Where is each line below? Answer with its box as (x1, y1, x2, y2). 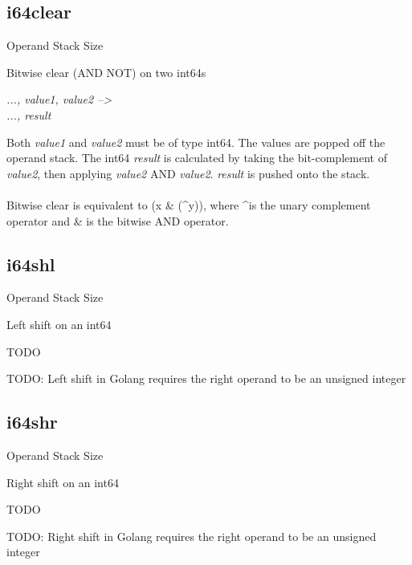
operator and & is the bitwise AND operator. (6, 212, 229, 229)
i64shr (6, 409, 58, 434)
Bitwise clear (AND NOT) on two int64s (6, 63, 206, 80)
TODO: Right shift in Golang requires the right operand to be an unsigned (6, 527, 377, 544)
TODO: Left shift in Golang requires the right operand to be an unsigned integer (6, 370, 406, 387)
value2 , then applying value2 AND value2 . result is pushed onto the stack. (6, 165, 370, 181)
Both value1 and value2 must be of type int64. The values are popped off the (6, 133, 385, 150)
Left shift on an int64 (6, 315, 112, 332)
